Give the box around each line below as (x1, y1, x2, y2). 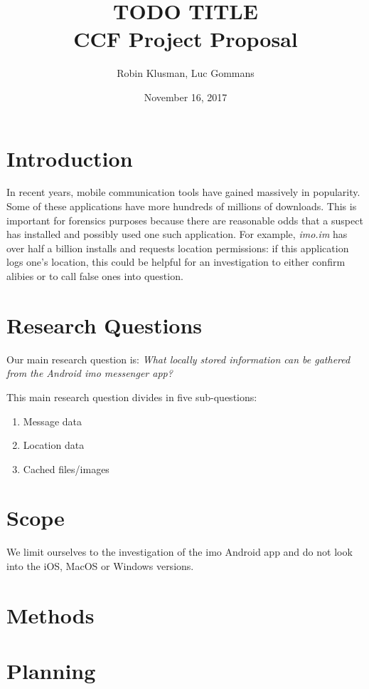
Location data (23, 437, 85, 452)
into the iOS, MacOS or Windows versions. (6, 559, 194, 573)
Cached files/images (23, 461, 109, 476)
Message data (23, 413, 82, 428)
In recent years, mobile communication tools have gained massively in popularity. (6, 185, 360, 200)
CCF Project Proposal (73, 24, 298, 53)
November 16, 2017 (144, 89, 228, 104)
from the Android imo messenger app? (6, 366, 173, 380)
